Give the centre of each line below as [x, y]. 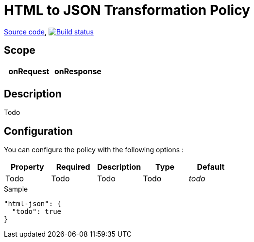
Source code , [25, 32]
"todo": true [37, 212]
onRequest [29, 71]
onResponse [78, 71]
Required [73, 167]
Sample [16, 189]
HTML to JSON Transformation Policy [127, 10]
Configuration [38, 131]
